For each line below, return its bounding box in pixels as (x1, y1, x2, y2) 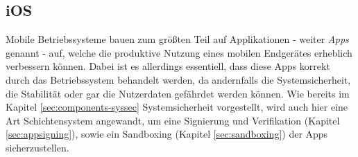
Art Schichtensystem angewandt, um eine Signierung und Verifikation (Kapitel (6, 113, 340, 127)
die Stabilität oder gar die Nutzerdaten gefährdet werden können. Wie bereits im (6, 86, 350, 100)
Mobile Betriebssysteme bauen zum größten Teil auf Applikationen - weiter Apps (6, 32, 349, 46)
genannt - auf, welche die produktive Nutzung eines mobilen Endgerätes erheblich (6, 45, 352, 59)
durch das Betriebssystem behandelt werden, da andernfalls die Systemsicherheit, (6, 72, 351, 86)
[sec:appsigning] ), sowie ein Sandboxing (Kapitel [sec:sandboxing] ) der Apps (6, 127, 328, 141)
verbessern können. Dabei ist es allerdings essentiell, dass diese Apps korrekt (6, 59, 330, 73)
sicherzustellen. (6, 140, 69, 154)
